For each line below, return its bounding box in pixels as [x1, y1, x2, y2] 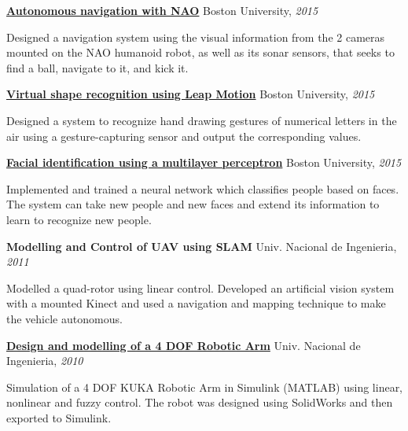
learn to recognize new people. [6, 211, 152, 227]
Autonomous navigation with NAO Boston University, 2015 [6, 2, 318, 18]
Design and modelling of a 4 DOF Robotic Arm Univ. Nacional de [6, 337, 361, 353]
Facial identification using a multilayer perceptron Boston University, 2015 [6, 154, 402, 171]
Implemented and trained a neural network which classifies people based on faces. [6, 180, 399, 197]
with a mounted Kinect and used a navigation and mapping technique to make [6, 295, 386, 311]
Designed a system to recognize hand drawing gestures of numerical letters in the [6, 112, 397, 128]
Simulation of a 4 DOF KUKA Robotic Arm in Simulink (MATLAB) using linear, [6, 378, 403, 395]
